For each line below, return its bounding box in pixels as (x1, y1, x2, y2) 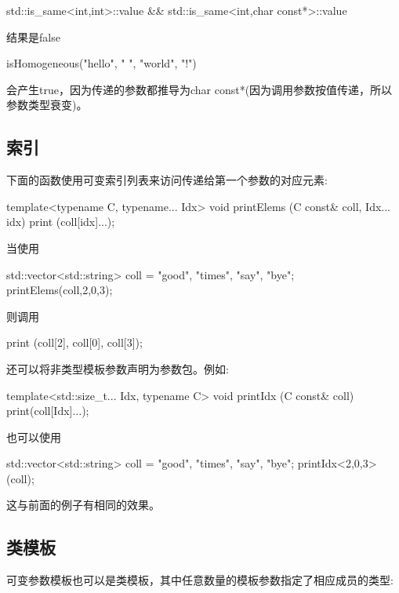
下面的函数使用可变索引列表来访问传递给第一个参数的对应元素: (6, 172, 328, 188)
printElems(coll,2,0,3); (6, 282, 113, 298)
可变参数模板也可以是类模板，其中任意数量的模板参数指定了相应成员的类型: (6, 572, 394, 588)
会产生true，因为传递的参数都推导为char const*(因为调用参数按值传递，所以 (6, 81, 393, 97)
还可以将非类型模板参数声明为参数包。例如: (6, 360, 229, 377)
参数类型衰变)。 (6, 96, 88, 113)
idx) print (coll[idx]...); (6, 213, 115, 230)
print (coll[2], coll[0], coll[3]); (6, 334, 143, 351)
